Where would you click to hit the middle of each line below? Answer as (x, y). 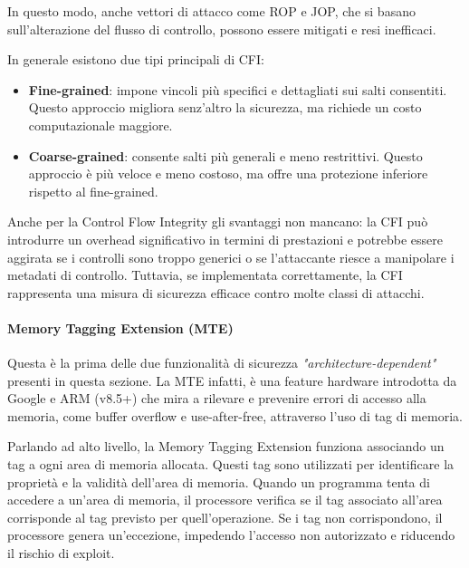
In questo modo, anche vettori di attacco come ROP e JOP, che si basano (211, 11)
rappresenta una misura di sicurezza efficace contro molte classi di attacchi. (216, 292)
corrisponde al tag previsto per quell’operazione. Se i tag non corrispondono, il (225, 517)
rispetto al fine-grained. (93, 191)
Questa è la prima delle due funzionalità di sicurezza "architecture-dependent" (222, 363)
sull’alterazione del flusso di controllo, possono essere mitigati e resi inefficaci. (222, 29)
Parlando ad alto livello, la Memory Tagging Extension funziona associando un (226, 446)
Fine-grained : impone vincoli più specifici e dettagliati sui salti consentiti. (238, 89)
